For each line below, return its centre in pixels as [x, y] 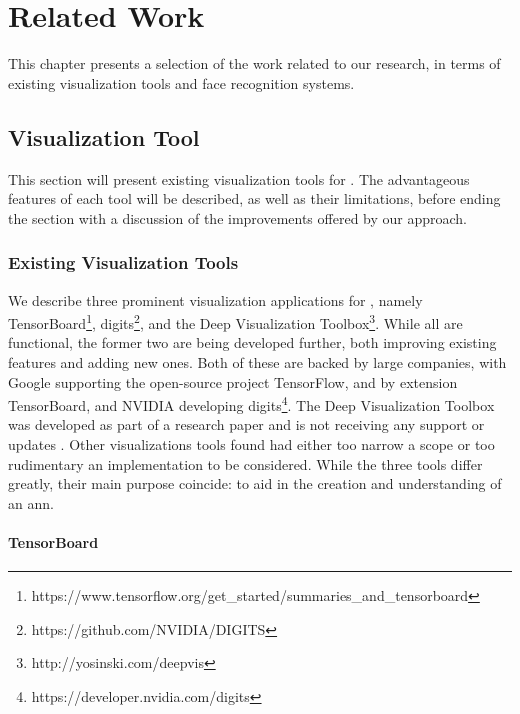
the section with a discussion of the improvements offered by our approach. [238, 217]
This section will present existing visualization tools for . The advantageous [239, 178]
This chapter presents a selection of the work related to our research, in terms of [254, 63]
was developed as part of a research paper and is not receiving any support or [246, 424]
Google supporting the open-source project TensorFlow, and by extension [233, 381]
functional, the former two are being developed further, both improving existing [252, 342]
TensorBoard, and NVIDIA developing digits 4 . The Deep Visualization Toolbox [251, 403]
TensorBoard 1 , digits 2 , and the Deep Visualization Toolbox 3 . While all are [235, 321]
